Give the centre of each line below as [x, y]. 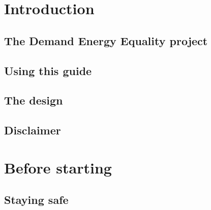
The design [34, 100]
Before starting [58, 167]
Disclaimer [33, 130]
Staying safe [36, 200]
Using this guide [48, 70]
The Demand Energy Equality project [106, 40]
